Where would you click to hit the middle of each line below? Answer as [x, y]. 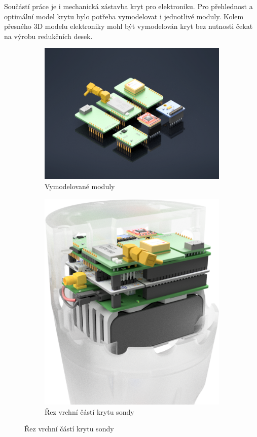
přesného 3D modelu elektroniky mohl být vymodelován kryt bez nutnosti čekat [128, 26]
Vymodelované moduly [80, 186]
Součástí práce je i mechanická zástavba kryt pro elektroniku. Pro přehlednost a [128, 6]
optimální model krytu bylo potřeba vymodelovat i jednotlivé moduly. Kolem [124, 16]
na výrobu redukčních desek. [48, 36]
